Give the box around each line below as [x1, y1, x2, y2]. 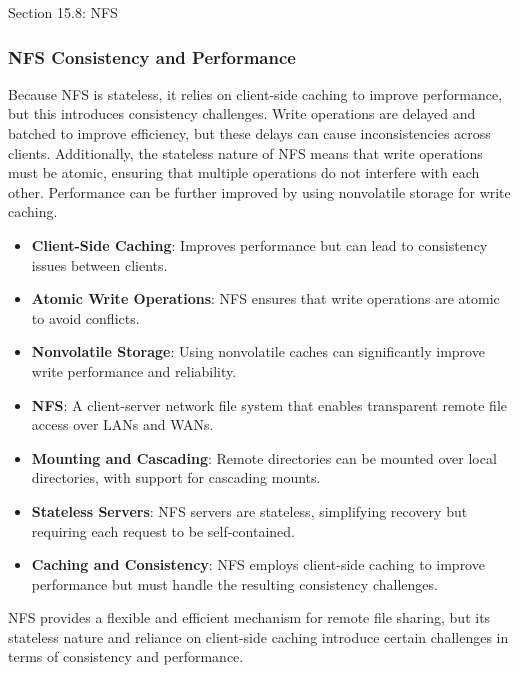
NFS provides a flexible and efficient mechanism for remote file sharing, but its [8, 607, 491, 628]
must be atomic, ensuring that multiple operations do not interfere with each [8, 162, 480, 183]
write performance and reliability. [31, 360, 237, 381]
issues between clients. [31, 254, 168, 275]
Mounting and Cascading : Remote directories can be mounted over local [31, 447, 497, 468]
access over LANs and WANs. [31, 414, 214, 435]
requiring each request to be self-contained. [31, 520, 295, 541]
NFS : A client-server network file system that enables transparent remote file [31, 394, 507, 415]
